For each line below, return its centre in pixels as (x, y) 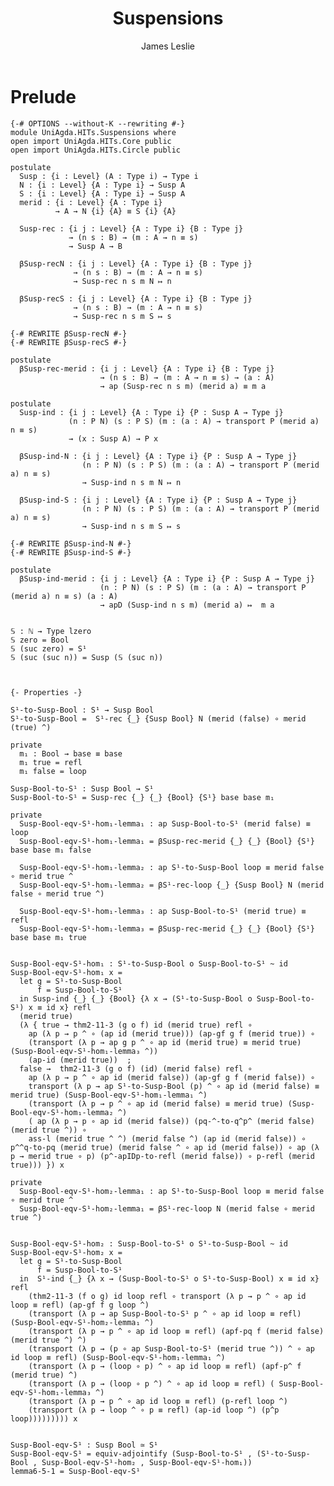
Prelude (43, 96)
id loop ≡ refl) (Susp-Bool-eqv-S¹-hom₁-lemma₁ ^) (118, 1357)
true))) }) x (37, 1165)
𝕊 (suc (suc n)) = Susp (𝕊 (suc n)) (87, 657)
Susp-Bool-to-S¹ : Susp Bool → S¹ (82, 788)
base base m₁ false (51, 850)
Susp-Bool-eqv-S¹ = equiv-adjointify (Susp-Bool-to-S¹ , (131, 1453)
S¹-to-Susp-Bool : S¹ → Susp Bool (82, 710)
